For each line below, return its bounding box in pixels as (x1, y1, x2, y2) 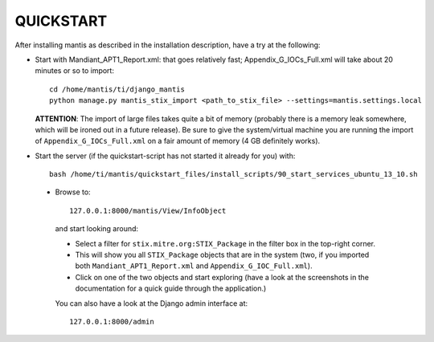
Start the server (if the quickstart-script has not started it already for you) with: (35, 151, 296, 161)
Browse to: (55, 187, 92, 197)
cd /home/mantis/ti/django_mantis (49, 84, 185, 94)
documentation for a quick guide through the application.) (75, 283, 267, 293)
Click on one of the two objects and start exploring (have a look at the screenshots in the (75, 272, 370, 282)
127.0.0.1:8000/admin (69, 317, 154, 326)
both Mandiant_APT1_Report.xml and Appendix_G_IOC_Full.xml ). (75, 261, 313, 271)
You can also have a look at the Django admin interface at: (55, 298, 248, 308)
